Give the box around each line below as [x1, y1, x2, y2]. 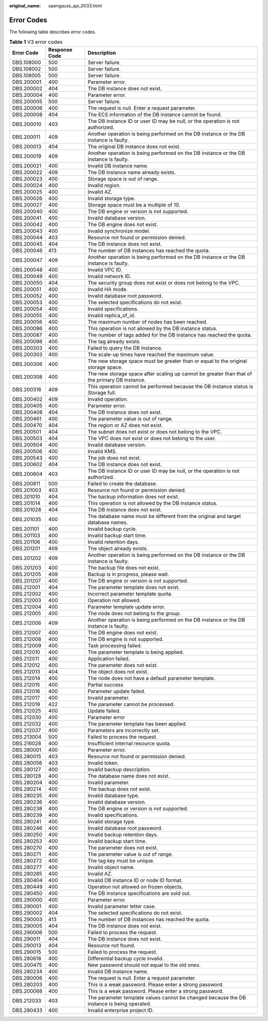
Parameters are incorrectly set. [87, 727, 160, 733]
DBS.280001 [12, 746, 42, 753]
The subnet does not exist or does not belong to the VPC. [87, 428, 222, 435]
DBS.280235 [12, 792, 42, 799]
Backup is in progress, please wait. [87, 571, 170, 578]
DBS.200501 [12, 428, 42, 435]
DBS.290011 [12, 935, 41, 942]
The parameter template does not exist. [87, 583, 180, 590]
